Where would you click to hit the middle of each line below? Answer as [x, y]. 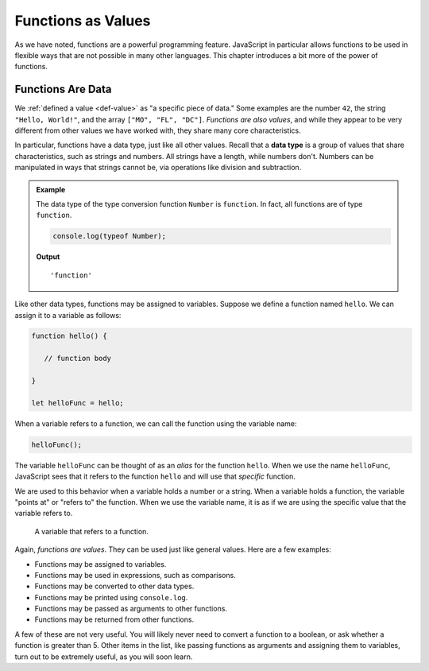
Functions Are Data [63, 89]
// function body [77, 359]
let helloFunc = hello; [78, 403]
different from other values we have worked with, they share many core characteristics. [158, 130]
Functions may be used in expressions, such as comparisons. [135, 575]
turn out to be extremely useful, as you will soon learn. [104, 657]
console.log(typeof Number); [110, 236]
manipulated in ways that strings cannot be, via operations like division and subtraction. [158, 168]
